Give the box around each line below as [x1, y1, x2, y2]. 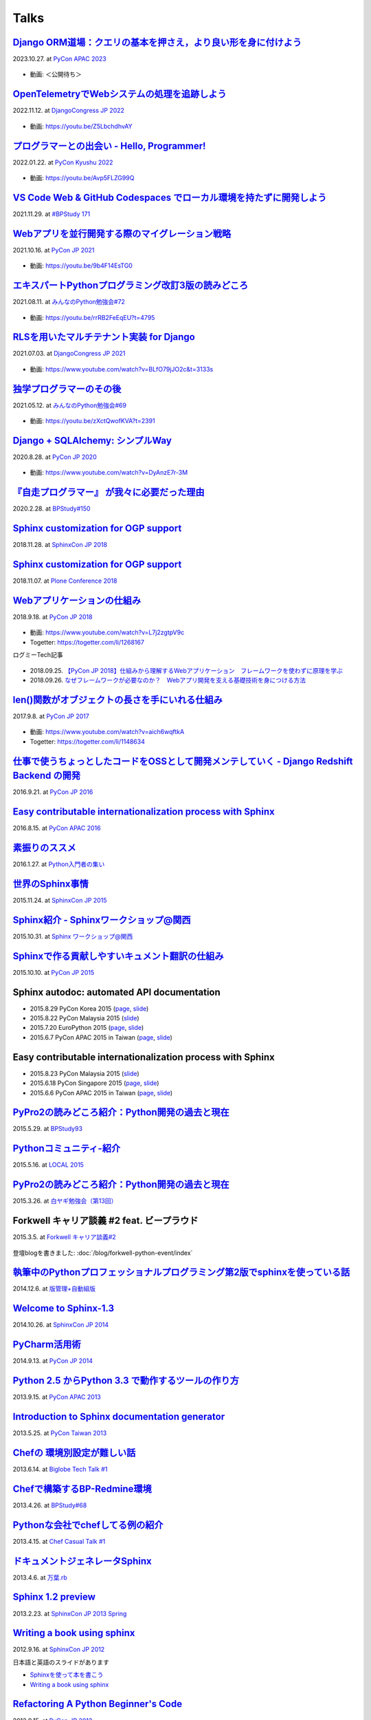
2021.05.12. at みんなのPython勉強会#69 [12, 401, 127, 409]
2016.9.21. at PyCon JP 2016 [12, 788, 93, 796]
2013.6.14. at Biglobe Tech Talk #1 [12, 1465, 108, 1473]
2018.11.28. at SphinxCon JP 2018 [12, 541, 108, 549]
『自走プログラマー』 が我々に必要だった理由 [12, 486, 205, 498]
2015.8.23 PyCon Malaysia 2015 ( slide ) [30, 1069, 140, 1077]
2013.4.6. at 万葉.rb [12, 1573, 68, 1582]
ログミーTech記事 [12, 651, 63, 659]
